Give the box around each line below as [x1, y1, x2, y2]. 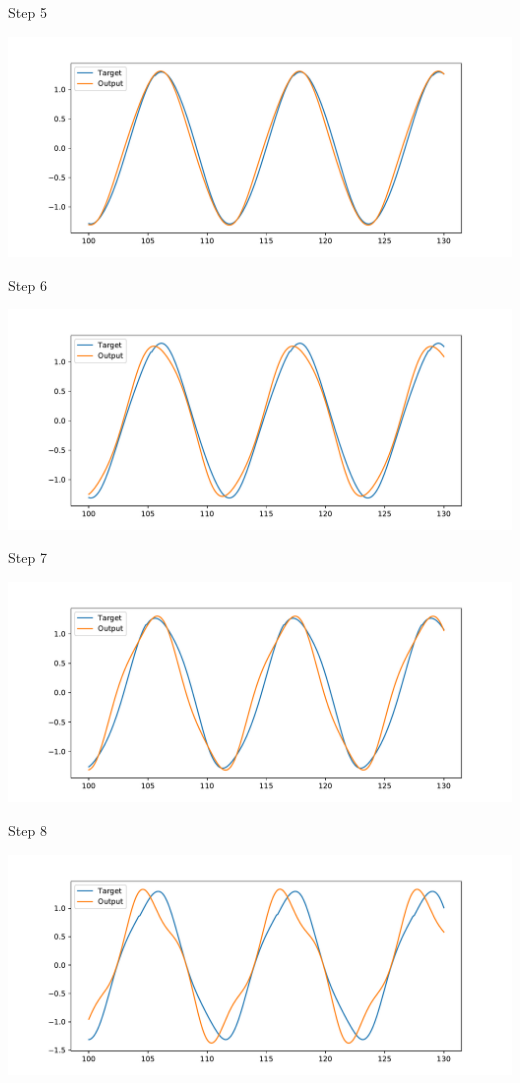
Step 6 [8, 274, 47, 295]
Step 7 [8, 547, 47, 568]
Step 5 [8, 2, 47, 22]
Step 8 [8, 820, 47, 841]
